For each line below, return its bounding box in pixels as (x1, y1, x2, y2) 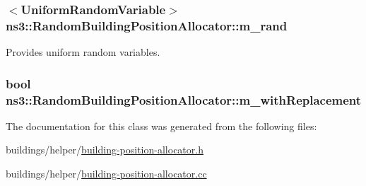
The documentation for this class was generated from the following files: (6, 118, 317, 133)
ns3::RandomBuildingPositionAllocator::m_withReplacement (6, 91, 362, 108)
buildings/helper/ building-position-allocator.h (6, 142, 203, 157)
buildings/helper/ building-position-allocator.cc (6, 166, 207, 181)
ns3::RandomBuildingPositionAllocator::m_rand (6, 16, 288, 34)
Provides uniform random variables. (6, 45, 160, 59)
